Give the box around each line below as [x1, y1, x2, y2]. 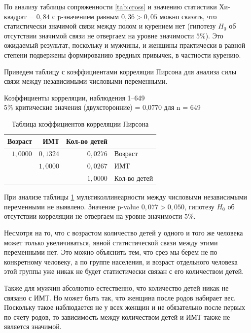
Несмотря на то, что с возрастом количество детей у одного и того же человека [4, 227, 243, 237]
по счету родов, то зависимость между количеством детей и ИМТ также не [4, 311, 230, 322]
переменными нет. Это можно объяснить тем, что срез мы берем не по [4, 247, 217, 257]
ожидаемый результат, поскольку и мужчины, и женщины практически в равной [4, 40, 246, 50]
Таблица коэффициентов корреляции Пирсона [12, 118, 149, 129]
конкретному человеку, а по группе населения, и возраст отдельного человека [4, 256, 238, 266]
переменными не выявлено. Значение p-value [4, 201, 140, 211]
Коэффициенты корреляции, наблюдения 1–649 [4, 92, 145, 102]
